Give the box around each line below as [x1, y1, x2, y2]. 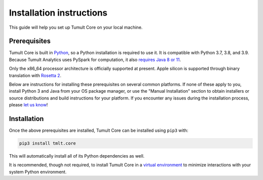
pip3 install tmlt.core [19, 140, 76, 146]
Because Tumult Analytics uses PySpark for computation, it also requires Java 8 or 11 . [9, 57, 181, 62]
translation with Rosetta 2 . [9, 72, 62, 78]
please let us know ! [9, 102, 48, 108]
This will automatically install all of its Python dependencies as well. [9, 153, 145, 159]
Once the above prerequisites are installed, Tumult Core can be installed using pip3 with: [9, 127, 188, 134]
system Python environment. [9, 169, 67, 175]
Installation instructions [9, 7, 108, 18]
